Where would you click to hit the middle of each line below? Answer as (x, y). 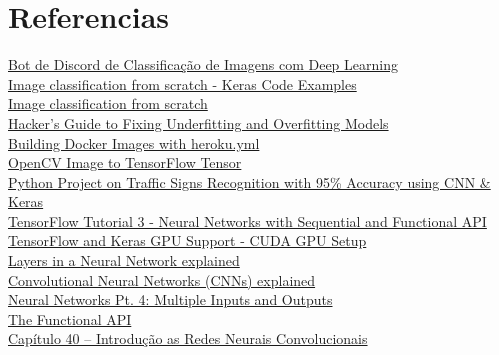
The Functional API (70, 318)
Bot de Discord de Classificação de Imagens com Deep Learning (203, 64)
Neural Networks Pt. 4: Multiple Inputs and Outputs (170, 299)
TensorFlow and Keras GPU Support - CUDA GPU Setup (187, 240)
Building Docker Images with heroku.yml (134, 142)
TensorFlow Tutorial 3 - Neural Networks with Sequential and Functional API (247, 220)
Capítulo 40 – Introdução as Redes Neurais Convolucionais (188, 338)
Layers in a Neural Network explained (124, 260)
